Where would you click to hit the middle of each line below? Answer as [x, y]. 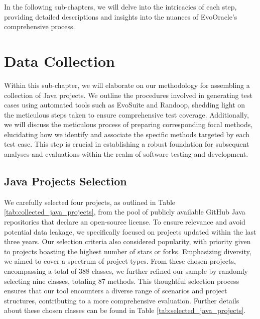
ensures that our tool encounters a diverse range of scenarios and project [116, 291]
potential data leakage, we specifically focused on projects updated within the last [130, 231]
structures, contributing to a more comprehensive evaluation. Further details [122, 300]
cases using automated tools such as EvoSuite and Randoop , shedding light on [125, 105]
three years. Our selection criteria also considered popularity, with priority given [127, 241]
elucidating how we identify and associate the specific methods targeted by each [127, 134]
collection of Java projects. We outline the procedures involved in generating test [128, 95]
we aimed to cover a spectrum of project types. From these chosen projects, [120, 261]
